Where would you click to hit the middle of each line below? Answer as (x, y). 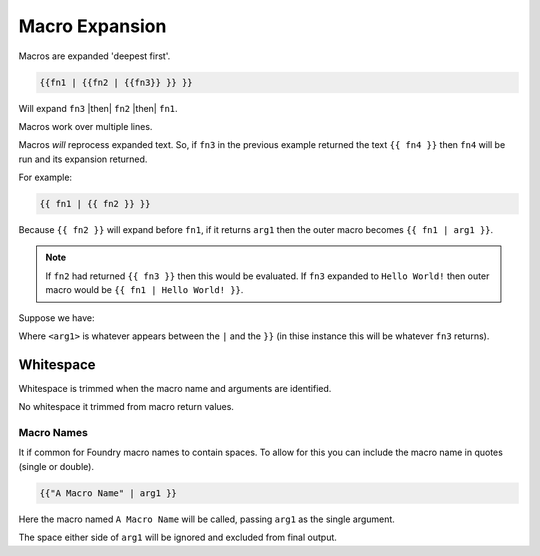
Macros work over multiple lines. (85, 126)
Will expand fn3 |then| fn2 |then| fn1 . (98, 108)
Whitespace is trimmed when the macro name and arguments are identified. (175, 388)
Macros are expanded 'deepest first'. (94, 56)
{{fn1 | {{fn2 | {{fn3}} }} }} (116, 82)
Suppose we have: (56, 317)
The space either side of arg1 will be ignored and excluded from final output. (177, 537)
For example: (45, 177)
